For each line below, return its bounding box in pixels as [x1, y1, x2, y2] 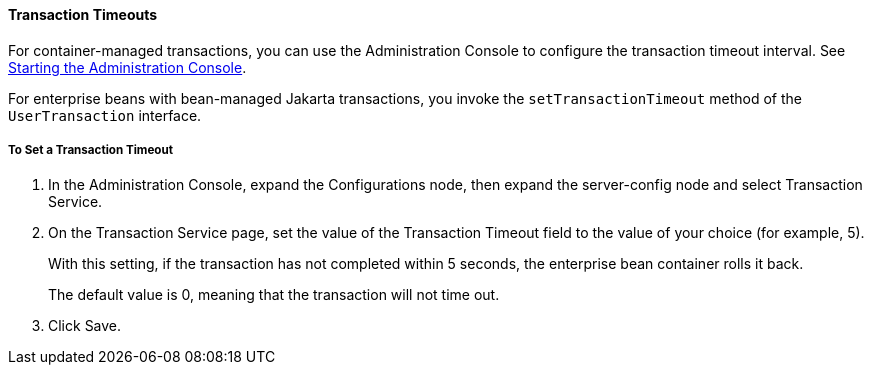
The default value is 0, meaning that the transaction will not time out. [48, 286, 500, 304]
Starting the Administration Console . [8, 58, 247, 76]
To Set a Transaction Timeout [8, 143, 173, 157]
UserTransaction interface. [8, 106, 202, 124]
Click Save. [48, 317, 122, 335]
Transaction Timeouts [8, 6, 158, 23]
